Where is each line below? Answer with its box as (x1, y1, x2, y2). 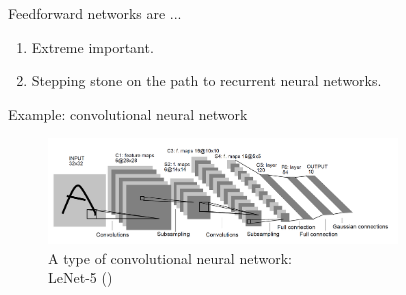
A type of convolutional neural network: (48, 247, 292, 268)
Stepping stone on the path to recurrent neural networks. (31, 70, 382, 91)
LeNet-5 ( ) (48, 267, 113, 288)
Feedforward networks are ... (8, 3, 182, 23)
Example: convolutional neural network (8, 103, 248, 124)
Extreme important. (31, 36, 154, 57)
